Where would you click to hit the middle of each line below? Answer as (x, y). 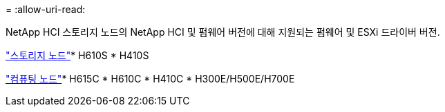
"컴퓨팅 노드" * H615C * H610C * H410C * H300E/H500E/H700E (150, 79)
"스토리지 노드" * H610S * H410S (77, 55)
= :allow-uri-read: (46, 9)
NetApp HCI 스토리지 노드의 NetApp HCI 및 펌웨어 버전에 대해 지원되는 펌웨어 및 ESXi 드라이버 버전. (223, 32)
